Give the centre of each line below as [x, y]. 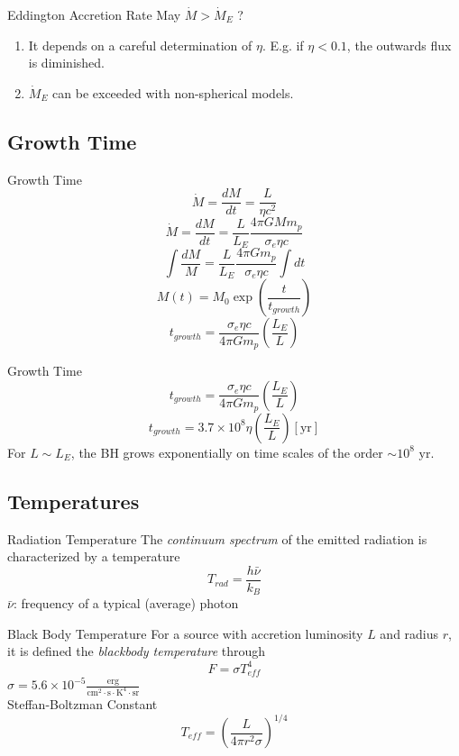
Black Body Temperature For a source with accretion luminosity [185, 633]
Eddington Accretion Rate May [94, 14]
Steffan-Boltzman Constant [83, 703]
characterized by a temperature [94, 556]
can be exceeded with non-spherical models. [173, 92]
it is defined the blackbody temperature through [137, 651]
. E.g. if [283, 45]
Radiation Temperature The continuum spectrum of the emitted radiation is [217, 538]
